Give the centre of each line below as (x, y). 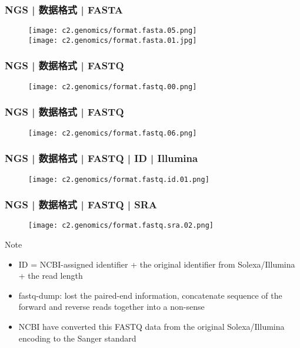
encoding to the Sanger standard (77, 338)
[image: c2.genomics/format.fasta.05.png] (113, 31)
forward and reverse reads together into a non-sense (111, 307)
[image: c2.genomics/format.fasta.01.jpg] (113, 40)
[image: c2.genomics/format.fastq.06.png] (113, 133)
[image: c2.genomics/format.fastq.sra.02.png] (121, 226)
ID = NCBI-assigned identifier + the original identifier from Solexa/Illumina (157, 264)
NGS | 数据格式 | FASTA (64, 9)
